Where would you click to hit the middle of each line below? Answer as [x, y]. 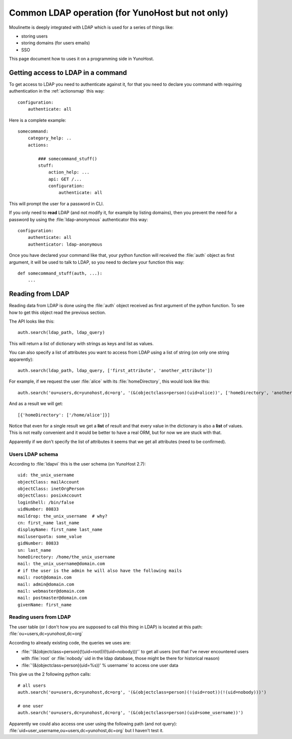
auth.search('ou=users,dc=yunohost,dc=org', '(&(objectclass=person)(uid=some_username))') [130, 713]
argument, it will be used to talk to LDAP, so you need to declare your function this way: [97, 262]
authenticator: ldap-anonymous [65, 244]
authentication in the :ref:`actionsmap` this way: [57, 91]
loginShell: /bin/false [46, 502]
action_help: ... [69, 172]
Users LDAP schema [34, 454]
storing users [35, 36]
